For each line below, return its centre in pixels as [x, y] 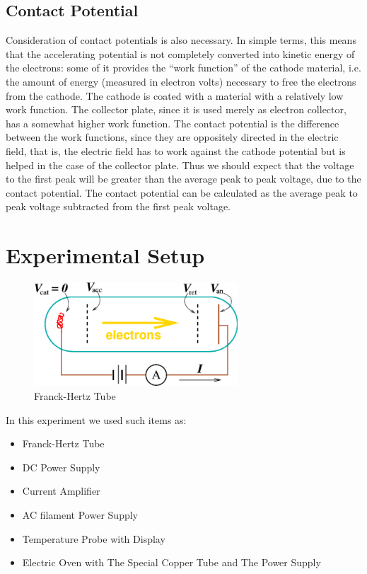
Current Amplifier [61, 491]
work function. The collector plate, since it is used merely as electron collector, [176, 109]
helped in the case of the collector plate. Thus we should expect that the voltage [180, 165]
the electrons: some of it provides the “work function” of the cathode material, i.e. [183, 68]
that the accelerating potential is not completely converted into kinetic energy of [180, 53]
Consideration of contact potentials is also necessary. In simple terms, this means [181, 40]
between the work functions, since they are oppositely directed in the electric [172, 137]
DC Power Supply [61, 467]
